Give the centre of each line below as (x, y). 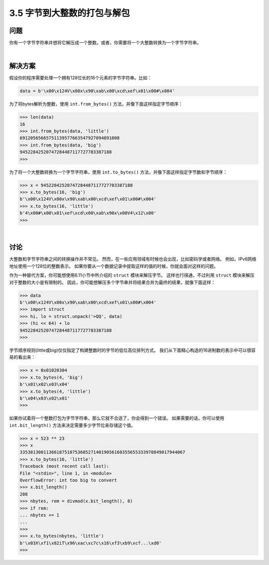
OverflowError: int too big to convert (68, 480)
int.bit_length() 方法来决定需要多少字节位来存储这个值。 (72, 425)
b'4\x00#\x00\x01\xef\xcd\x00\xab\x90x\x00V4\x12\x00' (88, 213)
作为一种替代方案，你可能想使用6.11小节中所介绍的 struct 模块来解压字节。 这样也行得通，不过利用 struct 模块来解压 (132, 275)
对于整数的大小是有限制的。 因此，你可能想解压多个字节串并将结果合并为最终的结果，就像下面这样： (112, 282)
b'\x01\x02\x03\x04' (45, 384)
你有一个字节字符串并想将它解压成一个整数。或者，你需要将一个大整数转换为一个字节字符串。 (105, 43)
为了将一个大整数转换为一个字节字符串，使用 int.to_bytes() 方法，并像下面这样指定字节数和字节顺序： (118, 172)
